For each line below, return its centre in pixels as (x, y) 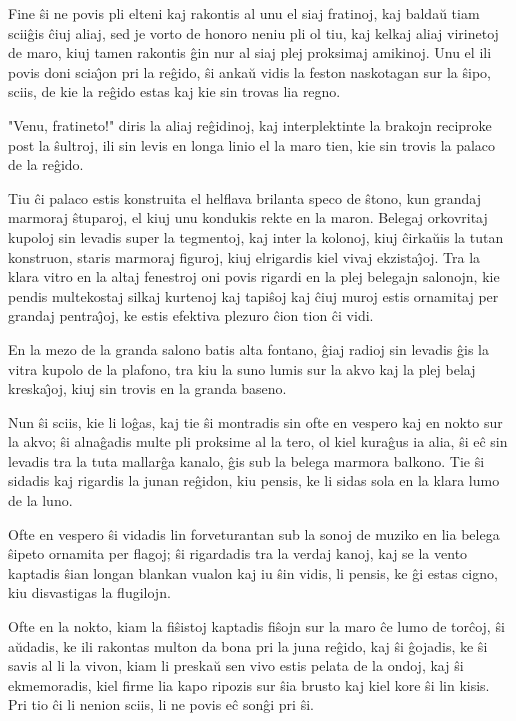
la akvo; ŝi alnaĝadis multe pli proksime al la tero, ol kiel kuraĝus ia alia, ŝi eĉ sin (258, 441)
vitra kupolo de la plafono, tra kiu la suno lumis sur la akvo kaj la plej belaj (242, 368)
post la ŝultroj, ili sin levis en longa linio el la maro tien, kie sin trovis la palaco (252, 144)
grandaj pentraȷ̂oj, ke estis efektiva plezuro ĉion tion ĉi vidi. (191, 315)
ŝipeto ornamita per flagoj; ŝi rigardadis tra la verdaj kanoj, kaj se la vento (238, 553)
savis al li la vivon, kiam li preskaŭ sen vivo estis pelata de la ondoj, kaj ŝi (236, 665)
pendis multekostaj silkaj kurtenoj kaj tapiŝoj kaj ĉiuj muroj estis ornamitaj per (253, 295)
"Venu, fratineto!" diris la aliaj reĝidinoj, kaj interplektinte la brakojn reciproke (250, 124)
